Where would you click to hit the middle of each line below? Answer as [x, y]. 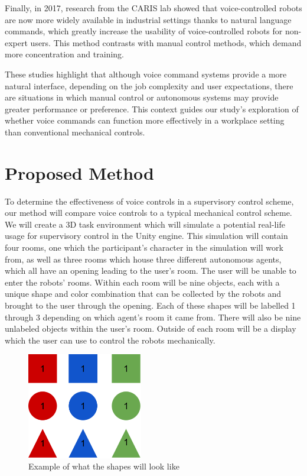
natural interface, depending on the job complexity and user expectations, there [149, 85]
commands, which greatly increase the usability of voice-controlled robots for [144, 31]
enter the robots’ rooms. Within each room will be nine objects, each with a [142, 282]
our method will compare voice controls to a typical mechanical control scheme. [148, 213]
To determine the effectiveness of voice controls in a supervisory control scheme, [149, 201]
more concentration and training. [64, 54]
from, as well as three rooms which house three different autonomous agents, [143, 259]
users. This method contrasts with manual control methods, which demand [166, 42]
